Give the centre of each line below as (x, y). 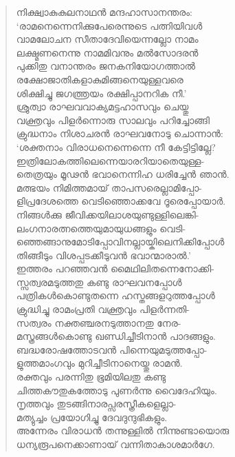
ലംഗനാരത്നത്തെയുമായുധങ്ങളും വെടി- (101, 228)
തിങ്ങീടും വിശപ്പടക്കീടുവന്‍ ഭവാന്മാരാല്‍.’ (103, 255)
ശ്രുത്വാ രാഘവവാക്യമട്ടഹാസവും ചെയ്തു (102, 106)
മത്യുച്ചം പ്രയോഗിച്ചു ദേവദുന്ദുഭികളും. (92, 417)
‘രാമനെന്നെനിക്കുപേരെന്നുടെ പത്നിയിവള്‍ (109, 25)
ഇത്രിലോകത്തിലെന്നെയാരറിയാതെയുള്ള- (110, 160)
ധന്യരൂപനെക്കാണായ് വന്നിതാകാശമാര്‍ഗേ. (115, 444)
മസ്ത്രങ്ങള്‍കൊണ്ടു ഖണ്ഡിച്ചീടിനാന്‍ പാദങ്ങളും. (116, 336)
